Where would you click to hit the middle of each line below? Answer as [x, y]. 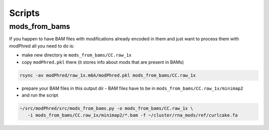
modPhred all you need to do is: [42, 46]
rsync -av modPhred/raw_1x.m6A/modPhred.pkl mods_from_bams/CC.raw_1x [108, 75]
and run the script [40, 95]
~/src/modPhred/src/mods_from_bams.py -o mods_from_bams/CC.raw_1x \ [106, 108]
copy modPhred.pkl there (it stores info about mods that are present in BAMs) [103, 62]
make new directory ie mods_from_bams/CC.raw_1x [77, 55]
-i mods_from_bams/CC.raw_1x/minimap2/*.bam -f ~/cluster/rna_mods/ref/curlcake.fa [133, 115]
